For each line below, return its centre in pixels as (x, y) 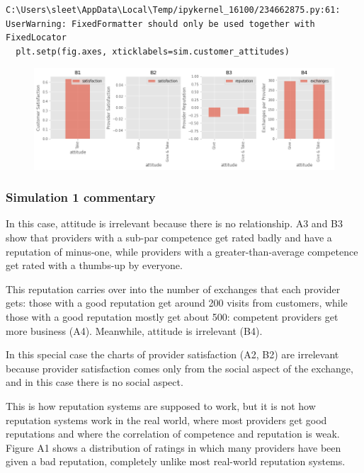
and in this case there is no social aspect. (95, 382)
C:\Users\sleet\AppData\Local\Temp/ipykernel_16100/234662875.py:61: (173, 10)
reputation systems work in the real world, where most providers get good (166, 420)
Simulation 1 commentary (81, 197)
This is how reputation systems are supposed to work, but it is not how (161, 406)
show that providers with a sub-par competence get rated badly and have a (169, 238)
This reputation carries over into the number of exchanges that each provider (173, 289)
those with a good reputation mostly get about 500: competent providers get (172, 317)
